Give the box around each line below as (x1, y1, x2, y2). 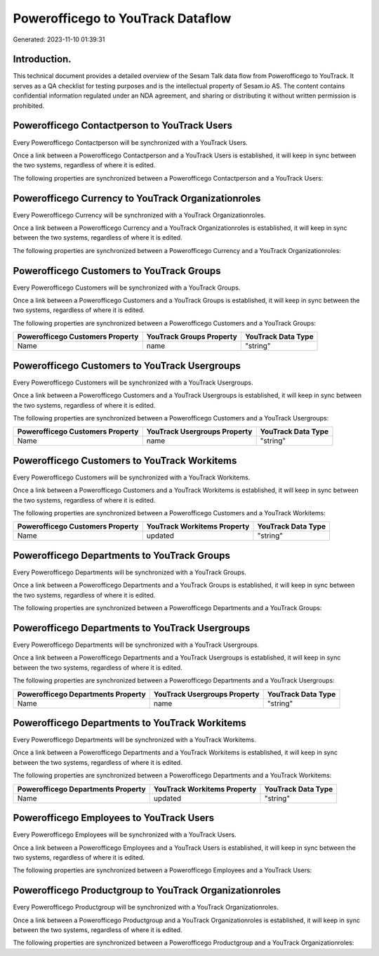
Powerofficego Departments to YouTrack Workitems (13, 717, 247, 729)
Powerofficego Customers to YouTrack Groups (13, 264, 221, 277)
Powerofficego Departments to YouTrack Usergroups (13, 622, 251, 634)
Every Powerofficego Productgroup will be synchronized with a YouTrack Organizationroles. (13, 903, 279, 912)
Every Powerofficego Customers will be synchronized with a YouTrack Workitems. (13, 473, 251, 482)
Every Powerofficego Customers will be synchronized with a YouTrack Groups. (13, 283, 241, 292)
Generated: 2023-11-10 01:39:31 (13, 35, 105, 44)
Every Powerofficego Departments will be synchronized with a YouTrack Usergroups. (13, 640, 260, 649)
